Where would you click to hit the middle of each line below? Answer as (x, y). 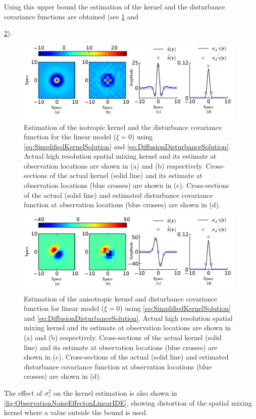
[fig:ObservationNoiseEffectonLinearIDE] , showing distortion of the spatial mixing (128, 402)
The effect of (23, 392)
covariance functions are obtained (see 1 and (71, 16)
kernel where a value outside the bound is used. (76, 412)
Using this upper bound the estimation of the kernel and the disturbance (115, 6)
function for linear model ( (64, 308)
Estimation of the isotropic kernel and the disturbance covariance (123, 127)
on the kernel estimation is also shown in (115, 392)
